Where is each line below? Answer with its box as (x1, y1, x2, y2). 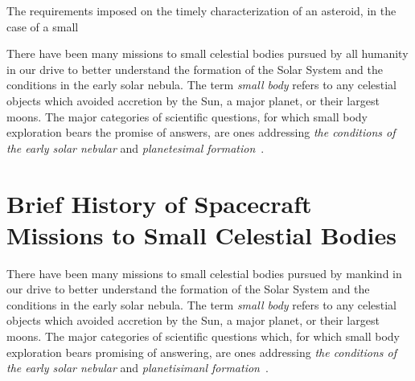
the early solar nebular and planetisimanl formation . (6, 359, 269, 376)
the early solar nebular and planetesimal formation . (6, 139, 265, 156)
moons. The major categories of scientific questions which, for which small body (6, 328, 401, 345)
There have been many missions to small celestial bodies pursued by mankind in (6, 264, 402, 281)
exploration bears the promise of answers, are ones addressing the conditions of (6, 124, 396, 141)
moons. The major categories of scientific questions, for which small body (6, 108, 368, 125)
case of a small (6, 18, 79, 35)
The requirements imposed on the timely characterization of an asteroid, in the (6, 2, 397, 18)
